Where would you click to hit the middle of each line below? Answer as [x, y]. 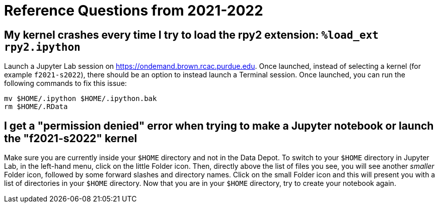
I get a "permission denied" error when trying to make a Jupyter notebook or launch [219, 126]
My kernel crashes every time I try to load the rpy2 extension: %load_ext [191, 35]
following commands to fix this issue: [65, 83]
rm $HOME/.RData [36, 107]
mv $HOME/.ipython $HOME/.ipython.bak [81, 99]
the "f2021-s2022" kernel [71, 138]
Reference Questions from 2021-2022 [134, 11]
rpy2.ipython [42, 47]
